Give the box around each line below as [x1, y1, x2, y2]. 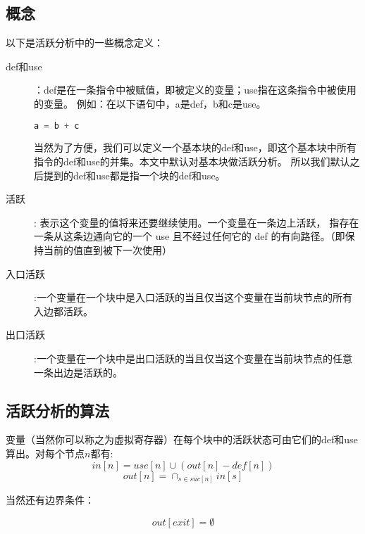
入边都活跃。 [34, 303, 93, 318]
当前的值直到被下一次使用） [43, 243, 172, 258]
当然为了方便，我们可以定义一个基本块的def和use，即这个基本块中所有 [34, 140, 357, 155]
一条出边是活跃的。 [34, 364, 123, 379]
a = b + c [34, 120, 80, 131]
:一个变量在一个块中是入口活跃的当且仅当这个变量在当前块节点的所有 [34, 290, 352, 305]
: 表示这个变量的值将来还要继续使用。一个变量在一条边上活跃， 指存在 [34, 215, 359, 229]
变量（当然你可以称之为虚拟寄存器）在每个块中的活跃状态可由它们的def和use [6, 432, 358, 447]
